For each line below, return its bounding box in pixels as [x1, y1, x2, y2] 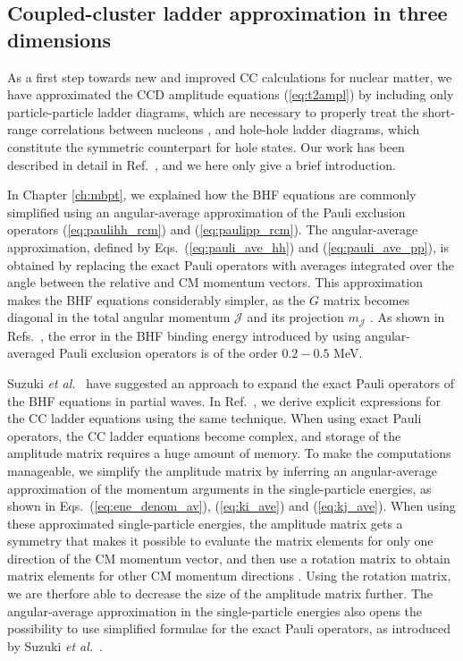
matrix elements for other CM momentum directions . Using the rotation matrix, [7, 566, 451, 585]
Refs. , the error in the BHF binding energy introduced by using [7, 326, 361, 344]
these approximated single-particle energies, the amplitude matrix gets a [7, 513, 403, 532]
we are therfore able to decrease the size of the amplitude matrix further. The [7, 584, 433, 603]
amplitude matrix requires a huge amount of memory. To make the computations [7, 444, 451, 462]
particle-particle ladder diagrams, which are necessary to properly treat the [7, 102, 419, 121]
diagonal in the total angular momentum [7, 308, 231, 326]
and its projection [247, 308, 344, 326]
